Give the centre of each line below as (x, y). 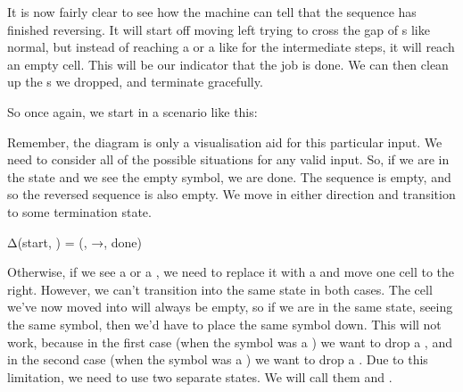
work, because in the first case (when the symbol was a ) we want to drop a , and (230, 342)
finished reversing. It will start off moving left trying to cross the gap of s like (219, 29)
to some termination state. (79, 211)
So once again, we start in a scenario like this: (132, 111)
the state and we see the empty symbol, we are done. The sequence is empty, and (229, 176)
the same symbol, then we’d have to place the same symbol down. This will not (224, 324)
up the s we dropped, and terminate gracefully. (135, 82)
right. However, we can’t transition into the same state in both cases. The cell (220, 289)
